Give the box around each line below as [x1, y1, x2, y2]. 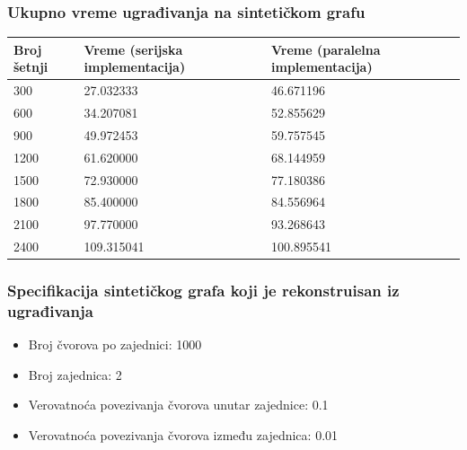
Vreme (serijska [84, 40, 183, 58]
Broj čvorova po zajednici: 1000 [28, 335, 202, 354]
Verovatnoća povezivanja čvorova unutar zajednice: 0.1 [28, 395, 329, 414]
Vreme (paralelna [271, 40, 381, 58]
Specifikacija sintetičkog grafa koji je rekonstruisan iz [7, 279, 400, 302]
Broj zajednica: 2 [28, 365, 122, 384]
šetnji [13, 57, 48, 76]
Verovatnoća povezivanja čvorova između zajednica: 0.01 [28, 426, 339, 445]
